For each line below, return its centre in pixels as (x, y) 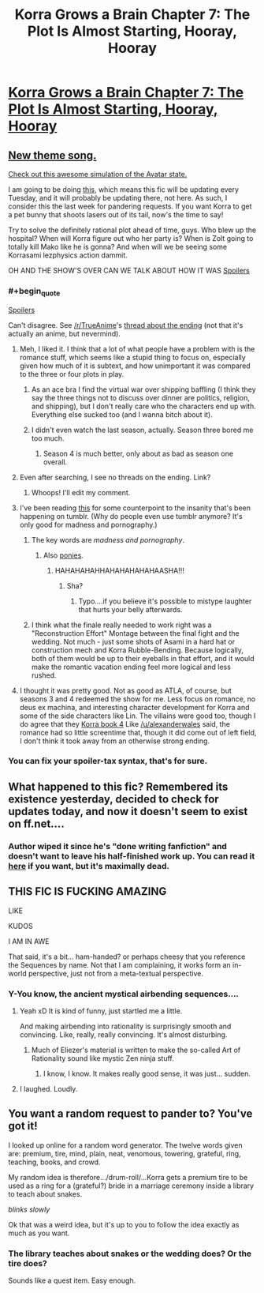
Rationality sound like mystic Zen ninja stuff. (103, 1058)
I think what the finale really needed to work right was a (121, 625)
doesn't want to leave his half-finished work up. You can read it (132, 856)
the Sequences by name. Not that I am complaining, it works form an (119, 964)
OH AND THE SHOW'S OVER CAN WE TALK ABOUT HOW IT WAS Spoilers (129, 271)
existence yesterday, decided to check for (113, 799)
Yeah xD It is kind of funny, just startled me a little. (101, 1011)
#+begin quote (34, 291)
